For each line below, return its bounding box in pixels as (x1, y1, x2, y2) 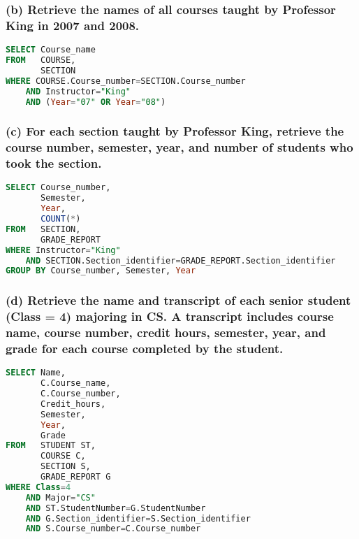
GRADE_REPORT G (41, 472, 111, 482)
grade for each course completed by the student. (6, 340, 284, 357)
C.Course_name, (41, 378, 111, 389)
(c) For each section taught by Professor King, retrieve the (6, 122, 344, 140)
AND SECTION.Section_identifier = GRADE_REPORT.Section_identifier (25, 255, 336, 266)
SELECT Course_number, (6, 182, 111, 193)
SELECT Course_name (6, 45, 96, 55)
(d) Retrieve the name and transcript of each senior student (6, 292, 351, 309)
